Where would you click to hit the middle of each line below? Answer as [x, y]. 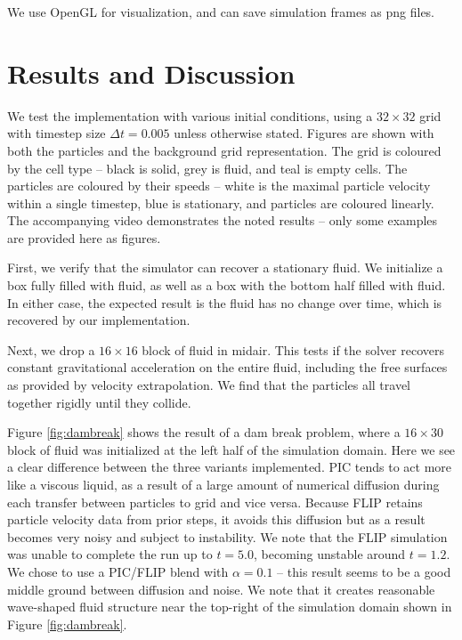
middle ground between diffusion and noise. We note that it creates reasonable [221, 589]
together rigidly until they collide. [99, 402]
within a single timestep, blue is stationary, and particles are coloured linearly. [221, 203]
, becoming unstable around [330, 554]
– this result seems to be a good [364, 571]
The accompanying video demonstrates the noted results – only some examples [223, 220]
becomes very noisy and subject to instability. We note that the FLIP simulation [227, 536]
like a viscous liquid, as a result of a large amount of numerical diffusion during [223, 484]
